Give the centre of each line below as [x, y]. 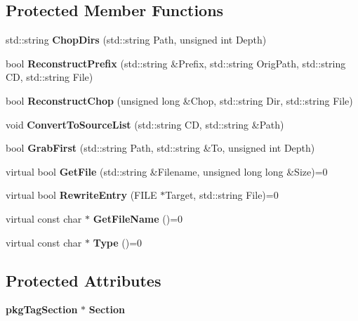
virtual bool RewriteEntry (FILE [81, 195]
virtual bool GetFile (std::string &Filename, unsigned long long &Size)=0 [167, 171]
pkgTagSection [42, 309]
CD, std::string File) [49, 77]
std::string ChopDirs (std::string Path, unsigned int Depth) [136, 40]
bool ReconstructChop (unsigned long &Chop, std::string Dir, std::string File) [179, 100]
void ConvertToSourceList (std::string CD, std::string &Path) [145, 124]
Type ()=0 [118, 242]
